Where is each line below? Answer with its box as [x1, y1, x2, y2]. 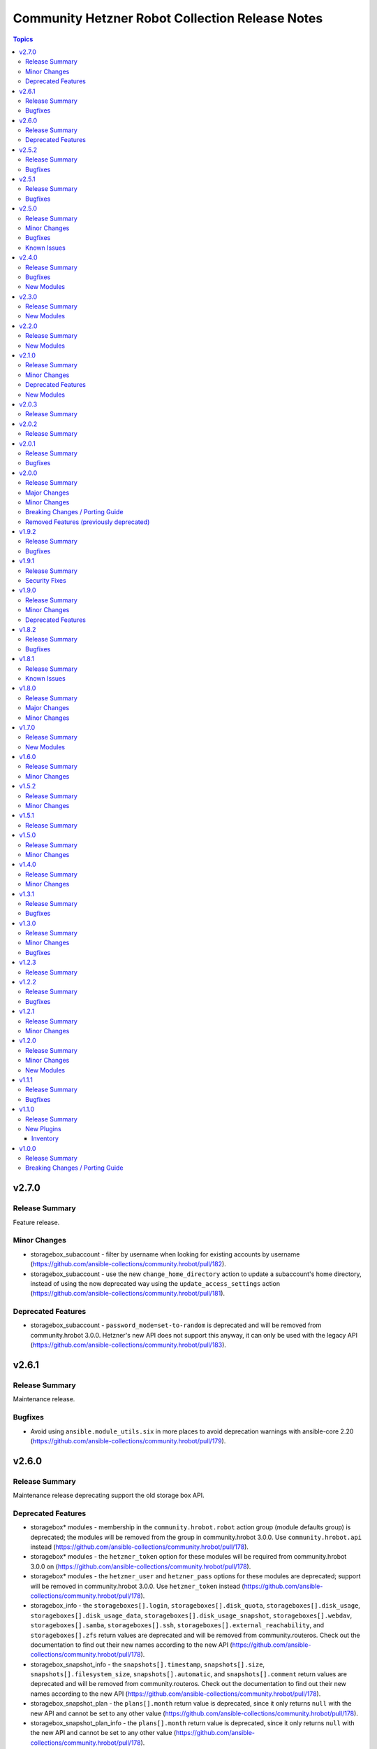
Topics [13, 35, 34, 43]
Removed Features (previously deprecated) [25, 518, 150, 526]
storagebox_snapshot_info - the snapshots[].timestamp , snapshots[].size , [30, 1660, 265, 1669]
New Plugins [25, 1124, 62, 1133]
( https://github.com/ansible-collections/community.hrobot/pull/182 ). [30, 1260, 226, 1268]
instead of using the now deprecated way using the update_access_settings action [30, 1279, 281, 1287]
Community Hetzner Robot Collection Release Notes [13, 10, 323, 26]
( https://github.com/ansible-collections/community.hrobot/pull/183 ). [30, 1340, 227, 1350]
